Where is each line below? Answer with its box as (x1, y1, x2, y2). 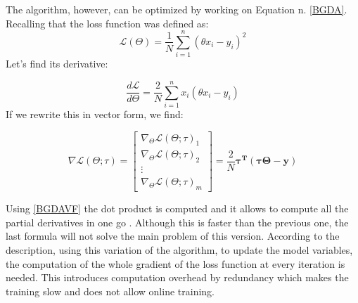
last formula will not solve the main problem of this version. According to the (6, 228, 340, 243)
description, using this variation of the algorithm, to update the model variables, (6, 242, 353, 257)
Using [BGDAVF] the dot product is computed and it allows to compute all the (6, 201, 349, 216)
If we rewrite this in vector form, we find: (6, 107, 184, 122)
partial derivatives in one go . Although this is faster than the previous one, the (6, 214, 349, 229)
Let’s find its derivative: (6, 56, 108, 71)
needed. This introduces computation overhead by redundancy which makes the (6, 270, 349, 285)
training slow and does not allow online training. (6, 283, 215, 298)
